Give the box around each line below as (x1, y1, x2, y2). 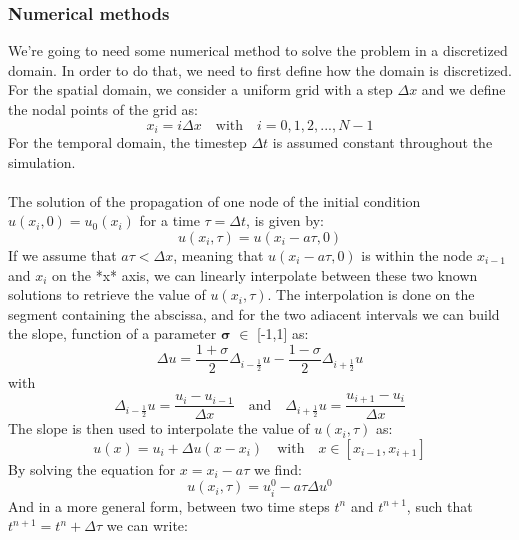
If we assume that (8, 245, 117, 266)
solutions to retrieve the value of (8, 284, 206, 305)
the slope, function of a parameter (8, 323, 217, 344)
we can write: (106, 515, 188, 536)
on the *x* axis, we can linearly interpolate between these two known (52, 264, 478, 285)
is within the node (361, 245, 473, 266)
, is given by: (246, 210, 324, 231)
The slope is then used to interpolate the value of (8, 418, 310, 439)
